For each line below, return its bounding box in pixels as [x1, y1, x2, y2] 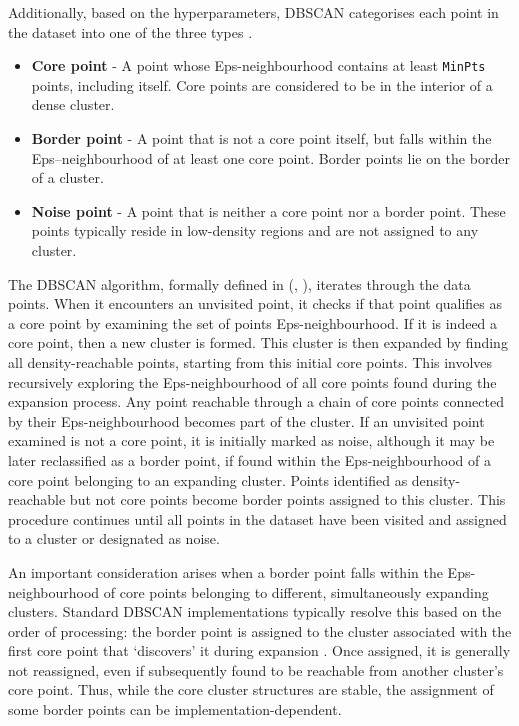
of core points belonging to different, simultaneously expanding [103, 581, 489, 602]
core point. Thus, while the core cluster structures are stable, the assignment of [8, 679, 494, 700]
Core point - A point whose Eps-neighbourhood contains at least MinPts [31, 55, 486, 76]
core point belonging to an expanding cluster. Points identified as [8, 469, 408, 490]
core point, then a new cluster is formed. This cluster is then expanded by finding [8, 332, 508, 353]
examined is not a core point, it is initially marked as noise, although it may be [8, 430, 495, 451]
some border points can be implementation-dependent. [8, 699, 342, 720]
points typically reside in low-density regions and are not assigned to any [31, 220, 479, 241]
